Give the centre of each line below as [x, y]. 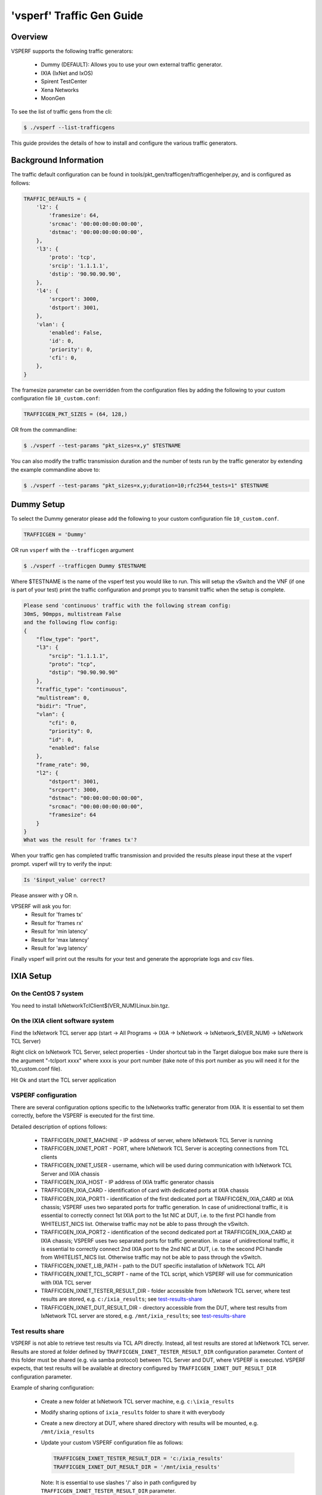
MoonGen [53, 98]
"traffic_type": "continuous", [82, 689]
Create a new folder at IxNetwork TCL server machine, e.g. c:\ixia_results [137, 1401]
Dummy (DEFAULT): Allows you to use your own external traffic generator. [132, 65]
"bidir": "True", [61, 706]
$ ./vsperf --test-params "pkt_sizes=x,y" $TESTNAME [102, 446]
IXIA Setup [31, 976]
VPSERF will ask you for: [41, 907]
